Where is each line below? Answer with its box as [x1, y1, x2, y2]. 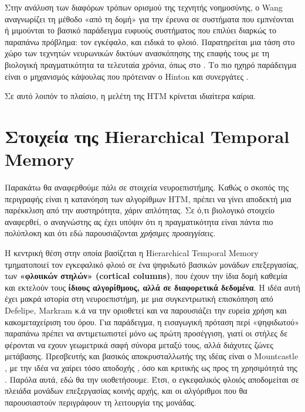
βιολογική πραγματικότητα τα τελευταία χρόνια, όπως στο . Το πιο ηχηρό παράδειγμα [5, 58, 297, 70]
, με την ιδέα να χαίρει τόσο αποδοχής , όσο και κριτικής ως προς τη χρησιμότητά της [5, 361, 297, 373]
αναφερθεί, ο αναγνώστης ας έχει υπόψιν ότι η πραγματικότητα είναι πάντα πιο [5, 215, 273, 227]
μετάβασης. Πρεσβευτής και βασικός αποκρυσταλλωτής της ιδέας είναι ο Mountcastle [5, 350, 299, 362]
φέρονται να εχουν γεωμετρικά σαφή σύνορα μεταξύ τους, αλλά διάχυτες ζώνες [5, 338, 273, 350]
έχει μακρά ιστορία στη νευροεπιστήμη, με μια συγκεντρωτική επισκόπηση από [5, 292, 273, 305]
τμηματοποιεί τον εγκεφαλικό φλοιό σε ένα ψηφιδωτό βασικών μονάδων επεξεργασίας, [5, 258, 299, 270]
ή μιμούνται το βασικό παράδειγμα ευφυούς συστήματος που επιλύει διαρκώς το [5, 24, 276, 36]
